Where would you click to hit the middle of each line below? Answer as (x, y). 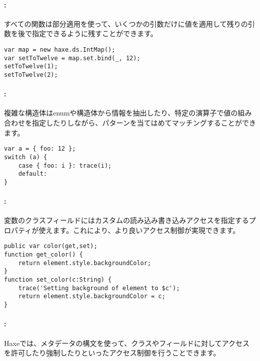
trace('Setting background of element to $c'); (99, 288)
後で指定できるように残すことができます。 (88, 33)
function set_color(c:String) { (58, 280)
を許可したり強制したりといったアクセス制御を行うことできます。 (112, 353)
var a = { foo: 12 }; (40, 149)
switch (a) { (26, 157)
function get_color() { (44, 255)
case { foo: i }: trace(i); (65, 165)
